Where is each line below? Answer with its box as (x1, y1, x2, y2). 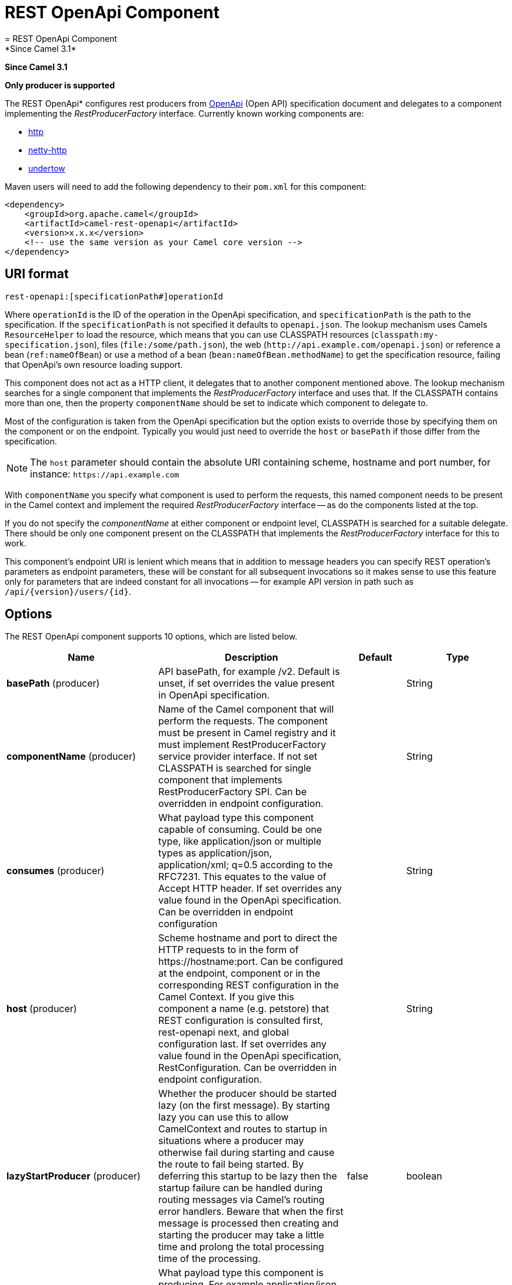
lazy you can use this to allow (158, 1111, 289, 1123)
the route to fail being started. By (158, 1158, 304, 1171)
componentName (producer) (6, 750, 136, 763)
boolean (406, 1170, 443, 1182)
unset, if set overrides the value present (158, 677, 335, 690)
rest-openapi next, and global (158, 1026, 289, 1039)
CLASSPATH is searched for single (158, 762, 311, 775)
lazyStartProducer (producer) (6, 1170, 141, 1182)
